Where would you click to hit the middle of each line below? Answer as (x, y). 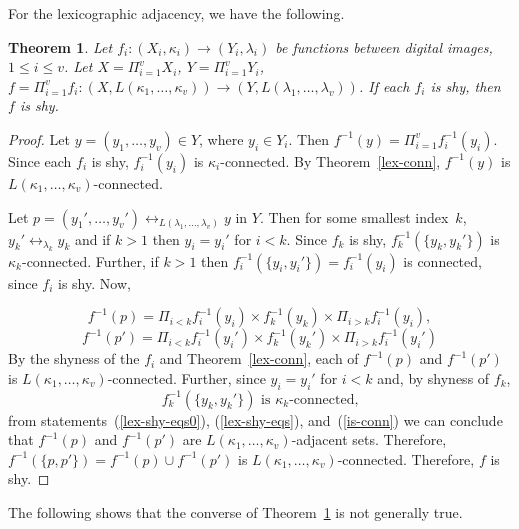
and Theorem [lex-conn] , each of (259, 358)
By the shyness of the (74, 358)
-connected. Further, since (186, 377)
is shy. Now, (94, 282)
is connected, (442, 260)
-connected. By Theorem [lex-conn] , (330, 160)
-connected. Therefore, (406, 458)
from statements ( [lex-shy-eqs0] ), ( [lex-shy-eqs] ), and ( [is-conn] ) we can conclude (255, 419)
